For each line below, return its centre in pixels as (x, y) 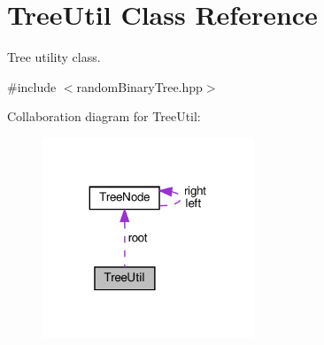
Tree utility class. (54, 57)
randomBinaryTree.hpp (139, 86)
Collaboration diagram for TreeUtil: (104, 116)
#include (32, 86)
